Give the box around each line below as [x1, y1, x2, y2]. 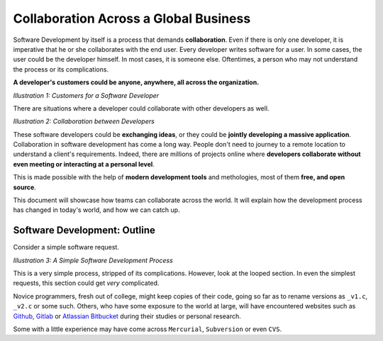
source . [13, 183, 37, 191]
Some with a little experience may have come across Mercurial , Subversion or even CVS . [13, 325, 282, 333]
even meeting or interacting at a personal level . [13, 160, 155, 168]
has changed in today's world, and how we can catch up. [13, 206, 180, 214]
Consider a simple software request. [13, 243, 120, 252]
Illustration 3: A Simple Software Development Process [13, 256, 173, 264]
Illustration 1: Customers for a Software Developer [13, 91, 160, 99]
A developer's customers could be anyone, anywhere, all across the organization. [13, 78, 260, 86]
